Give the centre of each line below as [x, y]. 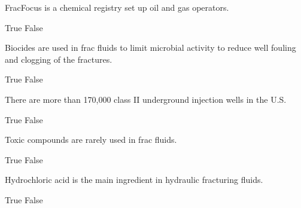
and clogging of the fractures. [59, 59]
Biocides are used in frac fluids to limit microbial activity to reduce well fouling [150, 48]
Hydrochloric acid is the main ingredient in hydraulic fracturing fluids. [134, 180]
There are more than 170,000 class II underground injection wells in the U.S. [146, 99]
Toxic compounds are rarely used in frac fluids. [91, 140]
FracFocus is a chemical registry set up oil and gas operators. [117, 7]
